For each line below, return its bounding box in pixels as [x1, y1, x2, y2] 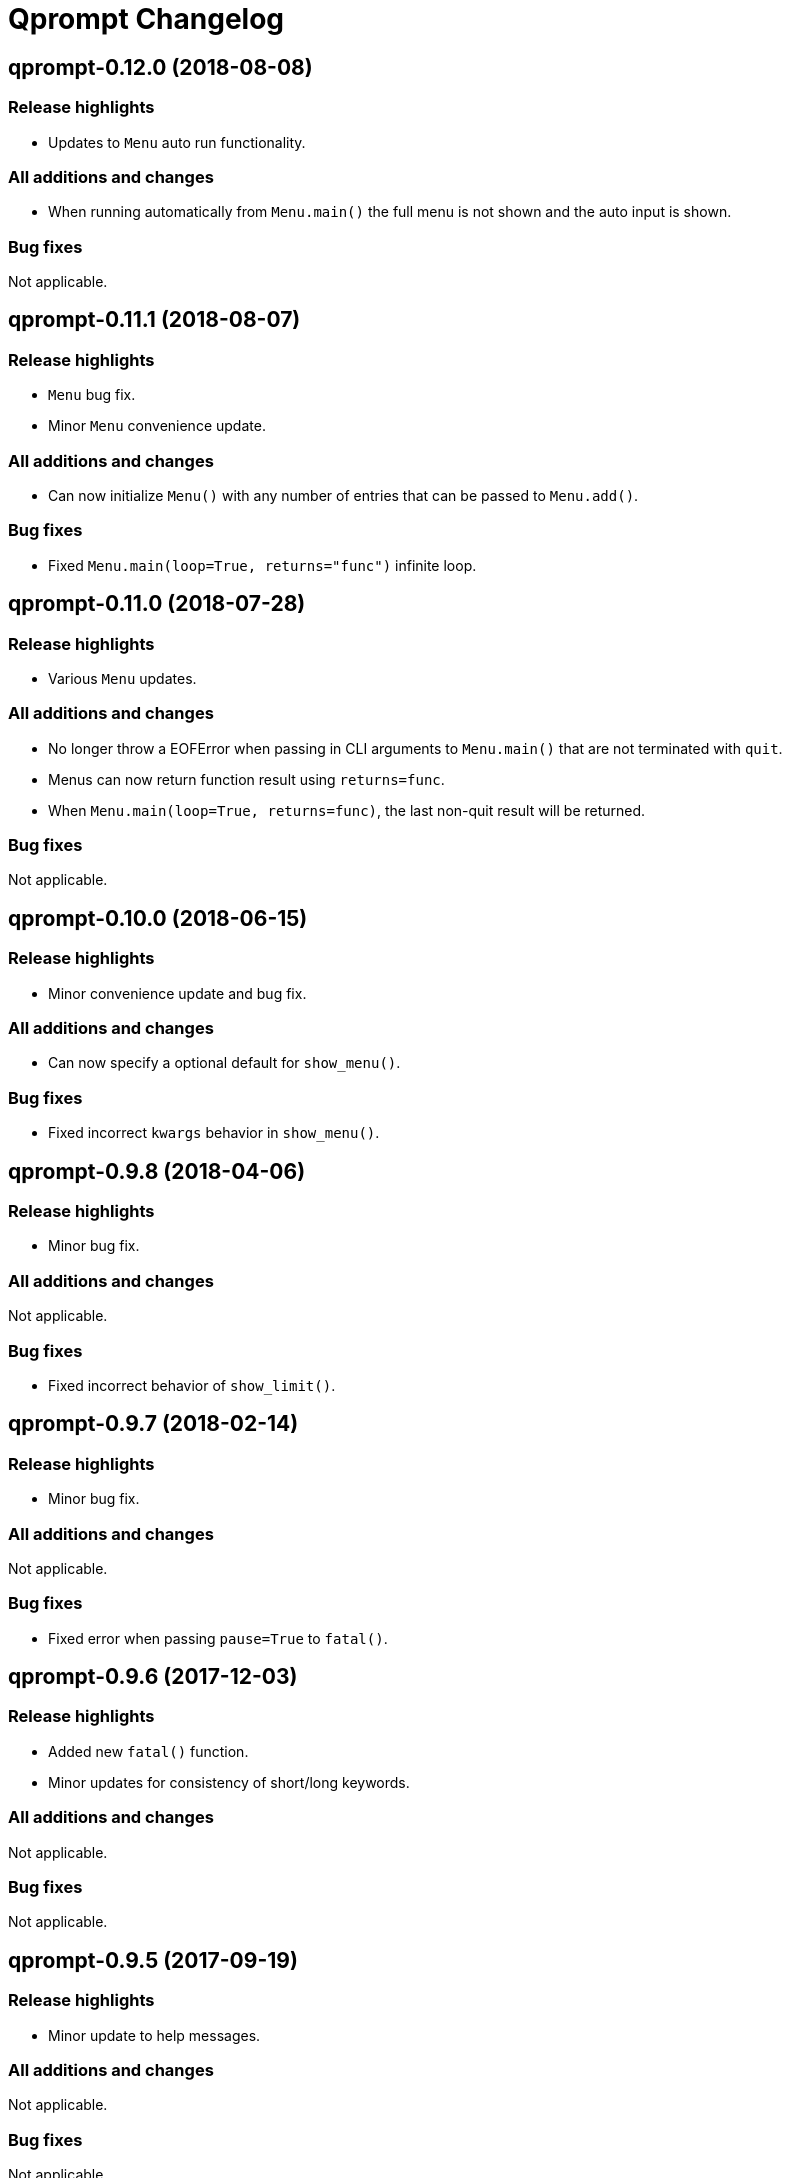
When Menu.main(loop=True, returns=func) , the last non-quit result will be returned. [48, 801, 646, 819]
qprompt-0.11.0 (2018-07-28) [8, 591, 306, 617]
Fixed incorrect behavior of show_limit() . [48, 1376, 336, 1394]
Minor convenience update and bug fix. [48, 984, 307, 1002]
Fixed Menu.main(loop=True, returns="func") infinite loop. [48, 556, 477, 574]
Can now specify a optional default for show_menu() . [48, 1054, 401, 1072]
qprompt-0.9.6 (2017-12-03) [8, 1664, 298, 1690]
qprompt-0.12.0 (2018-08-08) [8, 54, 313, 80]
